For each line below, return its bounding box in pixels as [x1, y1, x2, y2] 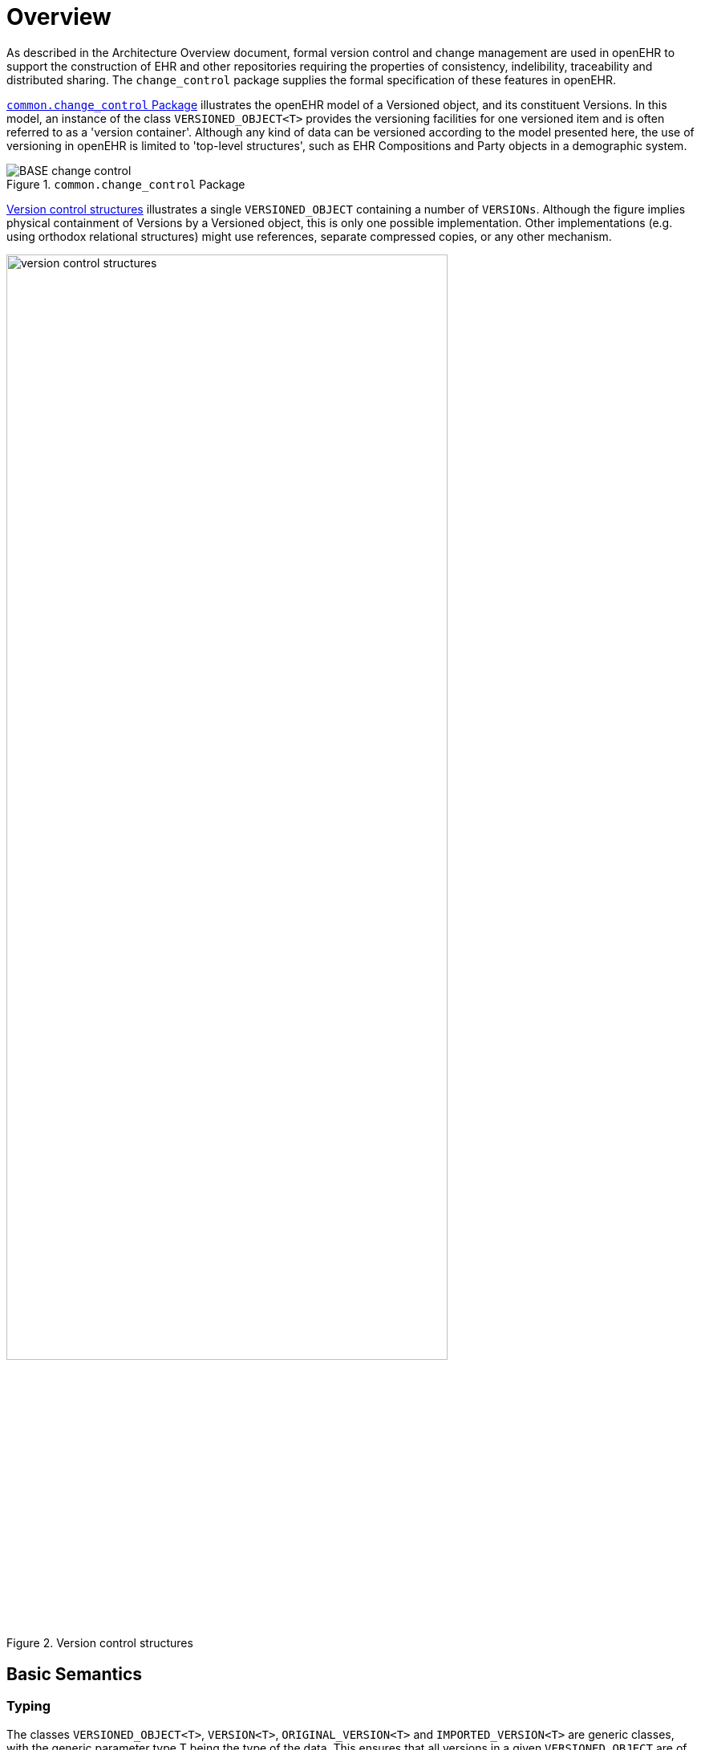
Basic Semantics [6, 1663, 143, 1684]
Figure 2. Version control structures [6, 1636, 193, 1650]
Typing [6, 1698, 51, 1715]
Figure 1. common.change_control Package [6, 177, 245, 191]
